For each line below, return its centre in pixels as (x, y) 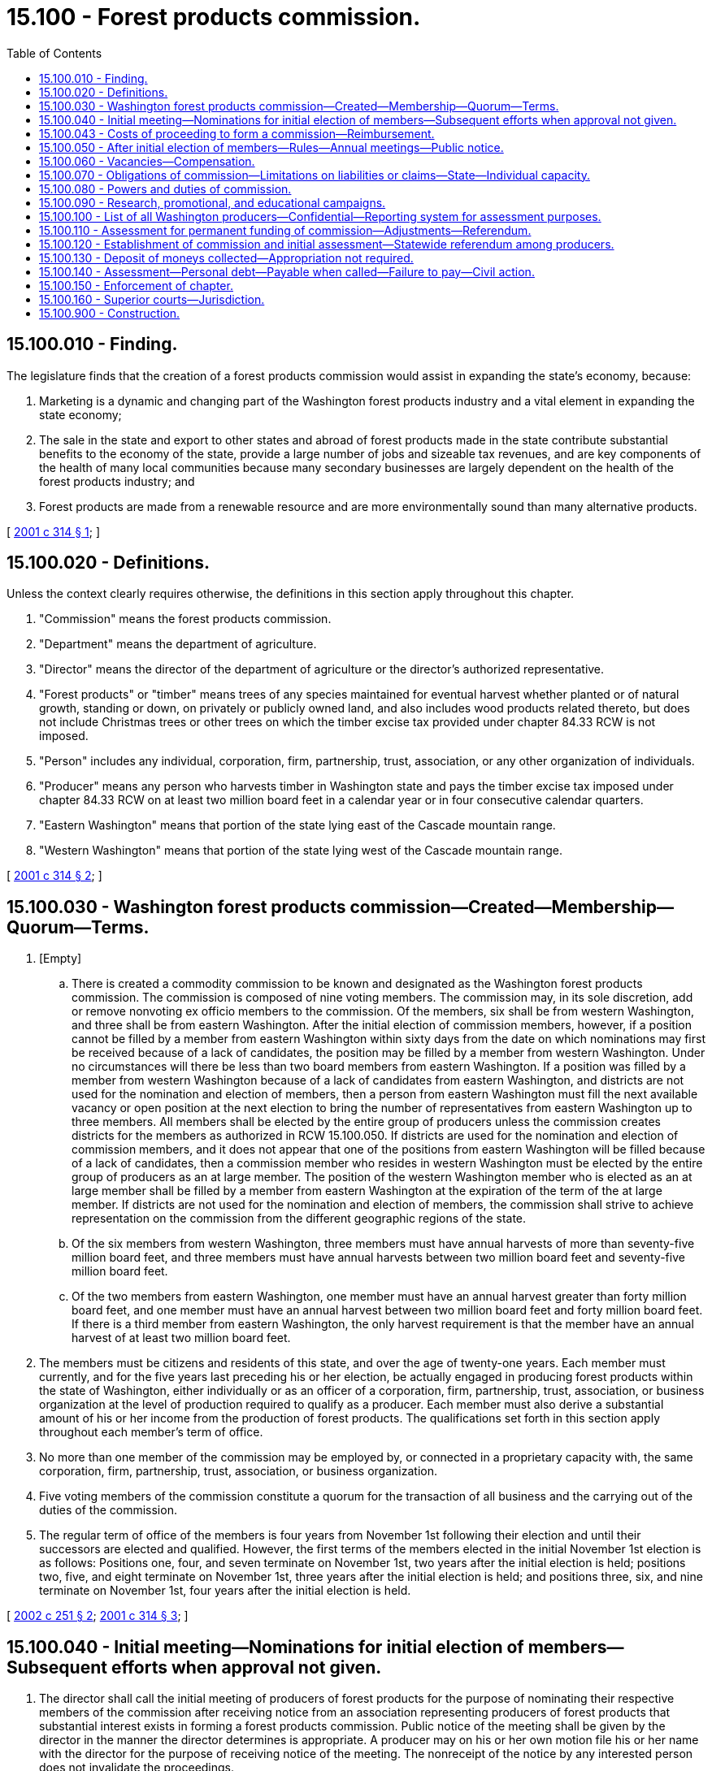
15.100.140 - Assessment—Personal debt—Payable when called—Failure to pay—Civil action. (287, 271)
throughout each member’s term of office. (151, 1432)
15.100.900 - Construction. (110, 313)
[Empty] (61, 959)
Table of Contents (54, 53)
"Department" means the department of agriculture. (178, 644)
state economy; (80, 414)
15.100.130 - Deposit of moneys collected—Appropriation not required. (226, 258)
